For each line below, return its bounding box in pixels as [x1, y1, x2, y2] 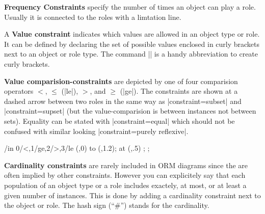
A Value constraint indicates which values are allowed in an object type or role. [4, 29, 260, 39]
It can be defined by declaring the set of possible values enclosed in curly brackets [4, 38, 260, 49]
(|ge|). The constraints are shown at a [120, 86, 238, 96]
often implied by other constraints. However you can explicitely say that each [4, 170, 246, 180]
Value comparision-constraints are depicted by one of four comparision [4, 75, 238, 86]
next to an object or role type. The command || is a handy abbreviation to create [4, 48, 258, 59]
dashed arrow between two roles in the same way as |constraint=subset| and [4, 95, 242, 106]
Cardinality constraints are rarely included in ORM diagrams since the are [4, 159, 248, 170]
